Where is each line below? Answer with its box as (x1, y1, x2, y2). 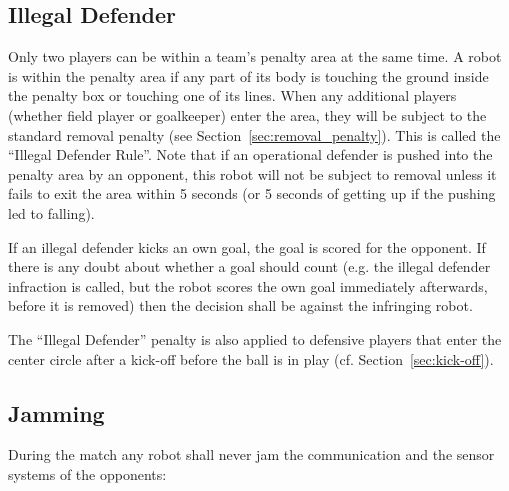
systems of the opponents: (8, 463, 167, 484)
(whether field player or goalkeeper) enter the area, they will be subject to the (8, 104, 487, 125)
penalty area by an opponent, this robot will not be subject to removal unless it (8, 163, 497, 184)
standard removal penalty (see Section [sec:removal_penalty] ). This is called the (8, 124, 501, 145)
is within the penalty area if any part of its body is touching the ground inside (8, 65, 489, 86)
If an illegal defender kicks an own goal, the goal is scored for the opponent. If (8, 236, 486, 257)
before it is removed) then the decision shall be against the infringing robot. (8, 295, 473, 316)
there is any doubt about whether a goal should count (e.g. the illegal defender (8, 256, 491, 277)
